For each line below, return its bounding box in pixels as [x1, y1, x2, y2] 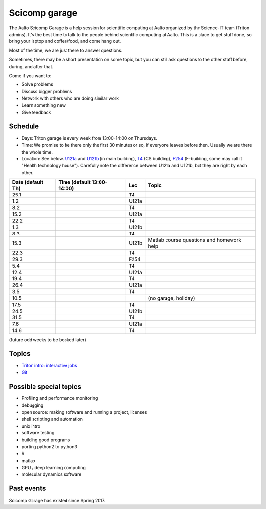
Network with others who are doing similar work [21, 95, 119, 101]
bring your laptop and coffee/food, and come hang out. [9, 39, 121, 44]
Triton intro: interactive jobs [21, 363, 77, 368]
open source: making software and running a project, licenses [21, 409, 147, 415]
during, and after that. [9, 63, 54, 69]
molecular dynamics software [21, 471, 82, 477]
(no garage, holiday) [148, 295, 195, 302]
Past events [9, 484, 46, 493]
